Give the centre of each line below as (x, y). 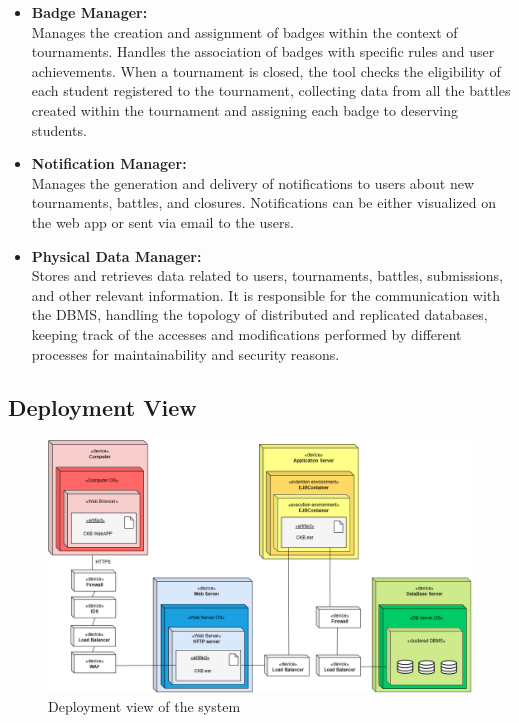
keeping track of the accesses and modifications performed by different (246, 333)
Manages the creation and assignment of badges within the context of (244, 31)
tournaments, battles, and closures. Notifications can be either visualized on (263, 202)
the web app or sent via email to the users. (162, 221)
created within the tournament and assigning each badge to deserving (244, 109)
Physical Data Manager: (116, 255)
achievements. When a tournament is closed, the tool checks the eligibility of (266, 70)
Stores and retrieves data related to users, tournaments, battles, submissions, (267, 275)
